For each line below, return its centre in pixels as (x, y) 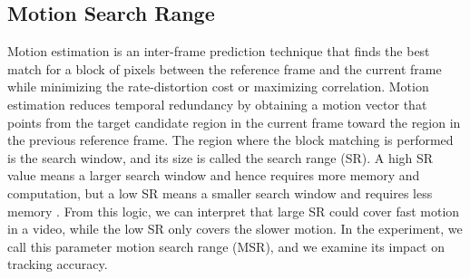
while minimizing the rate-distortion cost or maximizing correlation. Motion (218, 87)
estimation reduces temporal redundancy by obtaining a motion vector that (217, 104)
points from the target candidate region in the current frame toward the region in (234, 122)
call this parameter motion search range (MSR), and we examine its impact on (226, 246)
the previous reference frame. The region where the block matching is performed (230, 140)
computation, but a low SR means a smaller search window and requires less (220, 192)
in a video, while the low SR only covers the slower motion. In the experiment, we (235, 229)
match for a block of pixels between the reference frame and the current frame (225, 68)
